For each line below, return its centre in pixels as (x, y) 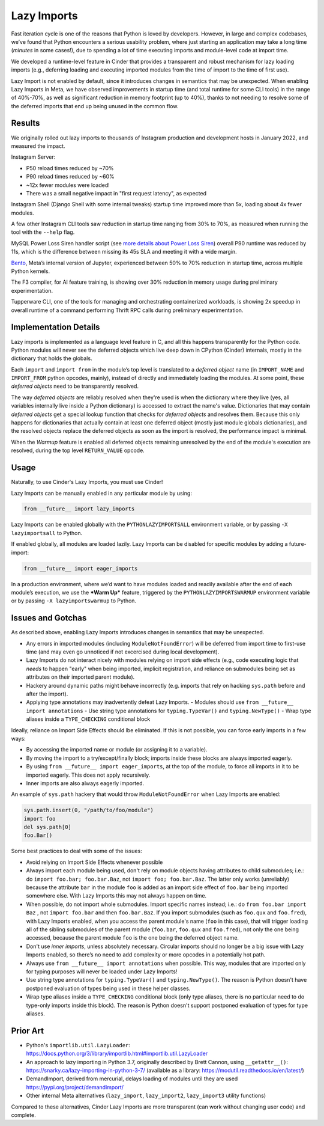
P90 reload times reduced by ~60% (70, 177)
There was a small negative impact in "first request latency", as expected (116, 193)
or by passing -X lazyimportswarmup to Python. (74, 601)
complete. (23, 1115)
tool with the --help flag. (43, 232)
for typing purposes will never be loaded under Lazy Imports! (102, 971)
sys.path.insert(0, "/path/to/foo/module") (89, 810)
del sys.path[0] (48, 827)
